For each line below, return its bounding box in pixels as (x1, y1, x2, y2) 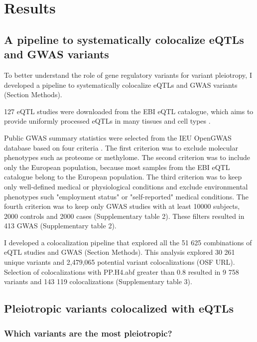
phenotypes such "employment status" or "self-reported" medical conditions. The (4, 191, 249, 201)
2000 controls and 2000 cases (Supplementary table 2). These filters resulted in (4, 210, 245, 221)
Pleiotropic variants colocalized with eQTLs (4, 301, 234, 316)
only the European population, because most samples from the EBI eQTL (4, 162, 230, 172)
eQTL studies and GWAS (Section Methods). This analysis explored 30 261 (4, 247, 235, 257)
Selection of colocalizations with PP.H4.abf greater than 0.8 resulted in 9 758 (4, 266, 239, 277)
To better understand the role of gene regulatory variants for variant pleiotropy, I (4, 69, 252, 80)
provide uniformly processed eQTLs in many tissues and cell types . (4, 116, 211, 126)
